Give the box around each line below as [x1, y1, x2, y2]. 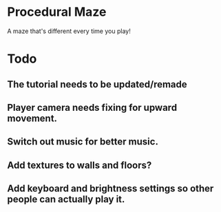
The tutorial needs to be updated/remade [7, 78, 187, 90]
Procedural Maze [7, 4, 107, 20]
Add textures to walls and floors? [7, 159, 152, 171]
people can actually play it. [7, 193, 125, 205]
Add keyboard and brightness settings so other [7, 183, 214, 195]
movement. [7, 112, 57, 124]
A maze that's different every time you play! [7, 27, 131, 35]
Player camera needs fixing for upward [7, 101, 178, 114]
